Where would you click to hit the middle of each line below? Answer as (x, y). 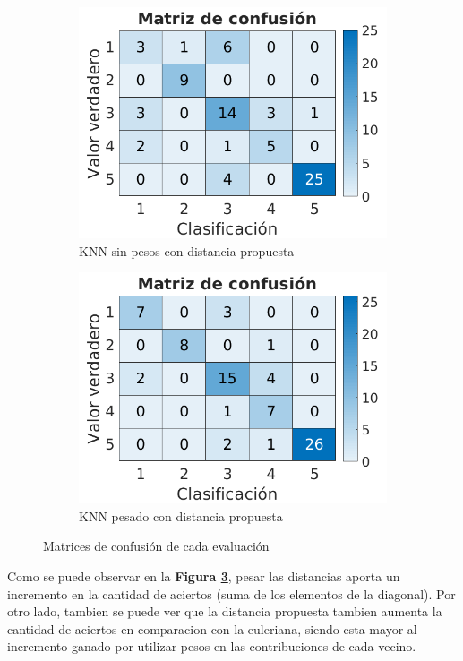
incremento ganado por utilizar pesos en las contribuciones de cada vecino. (212, 646)
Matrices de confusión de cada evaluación (156, 546)
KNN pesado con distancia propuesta (181, 515)
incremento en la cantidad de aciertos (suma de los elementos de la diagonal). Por (231, 593)
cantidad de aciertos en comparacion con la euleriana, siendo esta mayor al (212, 628)
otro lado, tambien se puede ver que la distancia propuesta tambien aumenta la (225, 611)
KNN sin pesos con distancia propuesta (187, 250)
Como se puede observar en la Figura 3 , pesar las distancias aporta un (204, 575)
